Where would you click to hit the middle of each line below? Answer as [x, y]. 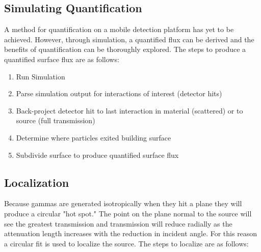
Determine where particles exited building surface [94, 137]
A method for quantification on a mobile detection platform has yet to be [119, 29]
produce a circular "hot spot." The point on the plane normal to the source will [128, 213]
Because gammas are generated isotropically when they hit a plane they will [123, 203]
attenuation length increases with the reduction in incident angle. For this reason [131, 233]
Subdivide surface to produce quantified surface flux [97, 155]
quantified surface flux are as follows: [62, 59]
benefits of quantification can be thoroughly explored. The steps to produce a [125, 49]
